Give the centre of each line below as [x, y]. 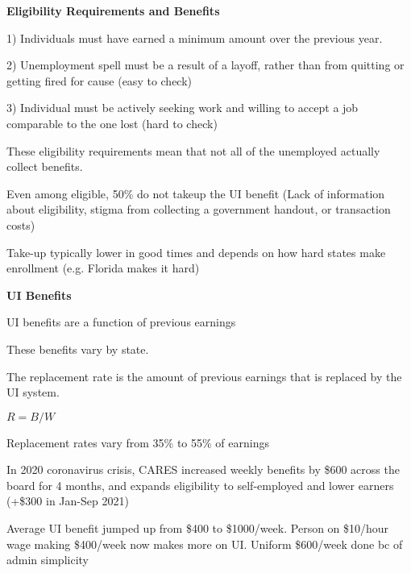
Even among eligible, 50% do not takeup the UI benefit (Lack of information [196, 193]
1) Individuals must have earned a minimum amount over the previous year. [195, 37]
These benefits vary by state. [78, 349]
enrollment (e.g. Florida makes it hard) [103, 268]
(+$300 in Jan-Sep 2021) [68, 501]
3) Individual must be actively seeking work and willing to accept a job [183, 108]
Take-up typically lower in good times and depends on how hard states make [196, 252]
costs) [21, 224]
